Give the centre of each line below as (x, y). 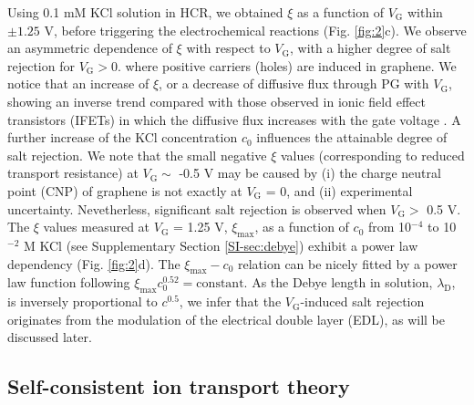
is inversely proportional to (82, 301)
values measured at (97, 227)
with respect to (228, 48)
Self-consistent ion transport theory (179, 386)
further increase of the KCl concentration (123, 137)
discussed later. (50, 337)
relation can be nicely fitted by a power (348, 263)
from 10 (390, 227)
